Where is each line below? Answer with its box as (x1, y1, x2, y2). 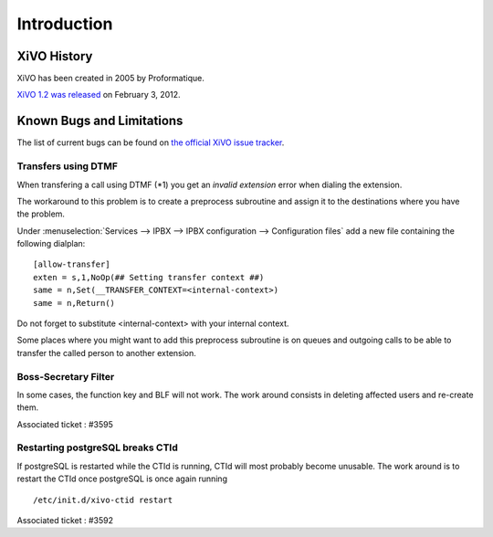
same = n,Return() (33, 298, 116, 308)
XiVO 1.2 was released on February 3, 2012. (16, 89, 182, 100)
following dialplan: (16, 238, 86, 249)
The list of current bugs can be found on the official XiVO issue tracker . (16, 137, 285, 148)
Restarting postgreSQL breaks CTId (16, 441, 178, 454)
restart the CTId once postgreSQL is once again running (16, 473, 228, 484)
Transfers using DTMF (16, 160, 119, 173)
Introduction (16, 14, 113, 34)
